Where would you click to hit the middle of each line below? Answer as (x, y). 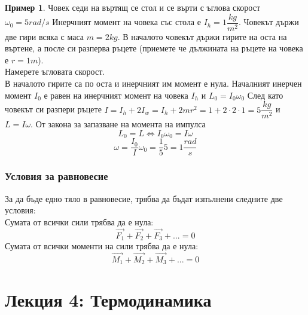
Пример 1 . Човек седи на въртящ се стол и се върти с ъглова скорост (133, 7)
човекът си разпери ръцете (53, 109)
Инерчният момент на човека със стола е (126, 22)
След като (265, 95)
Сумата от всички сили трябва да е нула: (79, 221)
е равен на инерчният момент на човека (116, 95)
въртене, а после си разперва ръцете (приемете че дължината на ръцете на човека (154, 48)
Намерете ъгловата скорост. (55, 71)
